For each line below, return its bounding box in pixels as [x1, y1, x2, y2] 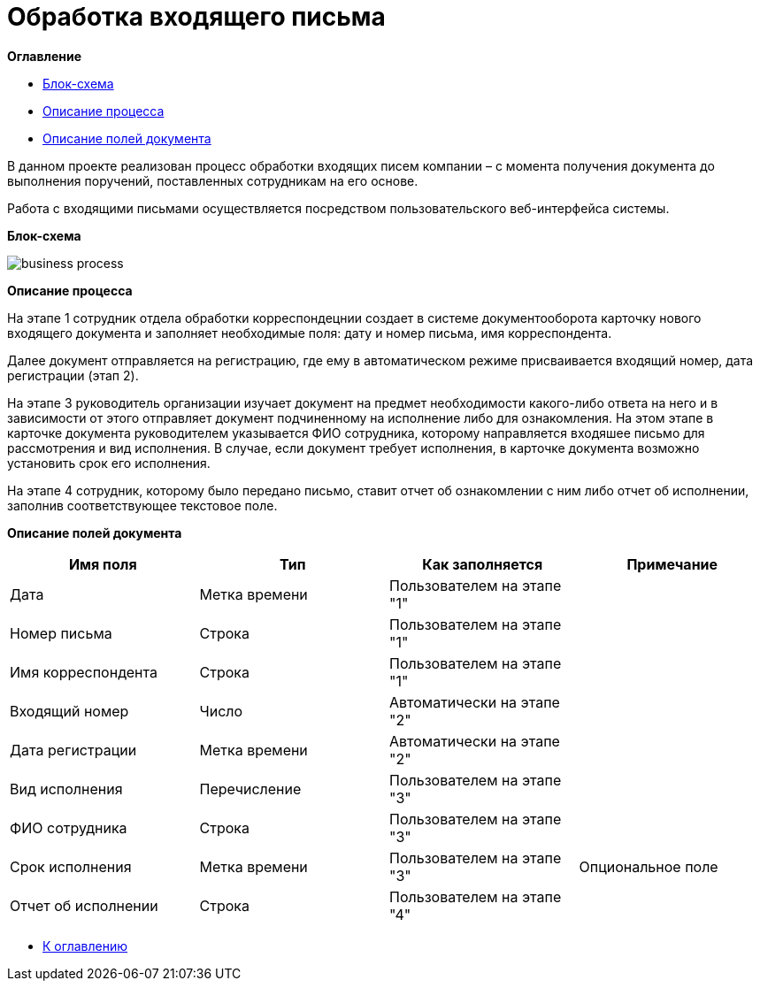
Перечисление [199, 779, 302, 798]
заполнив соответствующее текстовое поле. [7, 497, 278, 513]
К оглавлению [42, 938, 127, 954]
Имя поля [68, 555, 137, 573]
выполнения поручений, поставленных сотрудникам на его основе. [7, 172, 418, 188]
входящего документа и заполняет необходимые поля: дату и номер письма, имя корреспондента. [7, 325, 612, 341]
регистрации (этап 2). [7, 367, 139, 383]
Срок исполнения [10, 857, 132, 876]
